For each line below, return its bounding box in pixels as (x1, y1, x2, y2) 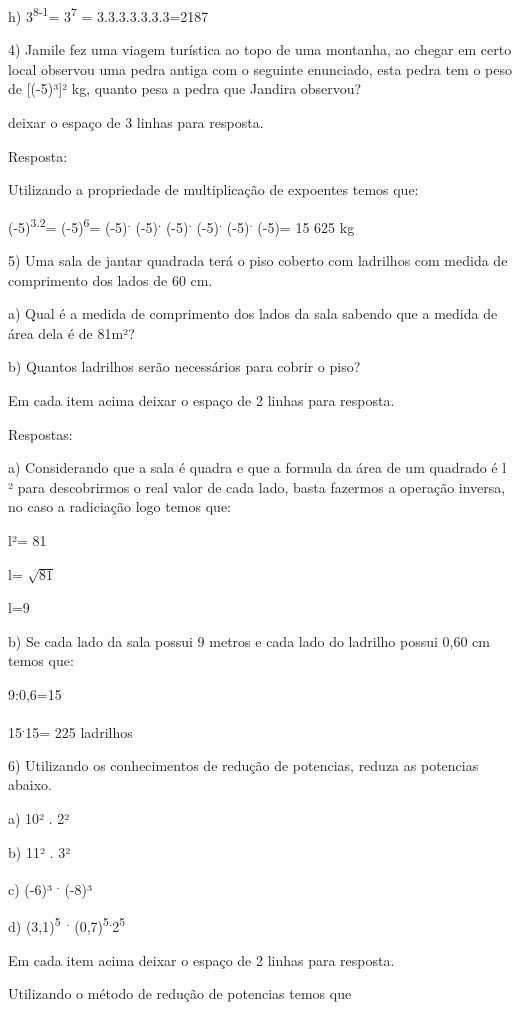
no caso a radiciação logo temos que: (8, 496, 231, 517)
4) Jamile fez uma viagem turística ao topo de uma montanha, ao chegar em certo (8, 39, 512, 60)
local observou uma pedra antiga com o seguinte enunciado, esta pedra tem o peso (8, 58, 512, 79)
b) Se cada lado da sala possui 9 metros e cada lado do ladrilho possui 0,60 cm (8, 630, 490, 651)
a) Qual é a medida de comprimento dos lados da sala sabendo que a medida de (8, 303, 498, 324)
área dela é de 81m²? (8, 322, 135, 343)
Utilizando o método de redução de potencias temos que (8, 983, 352, 1004)
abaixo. (8, 774, 52, 795)
